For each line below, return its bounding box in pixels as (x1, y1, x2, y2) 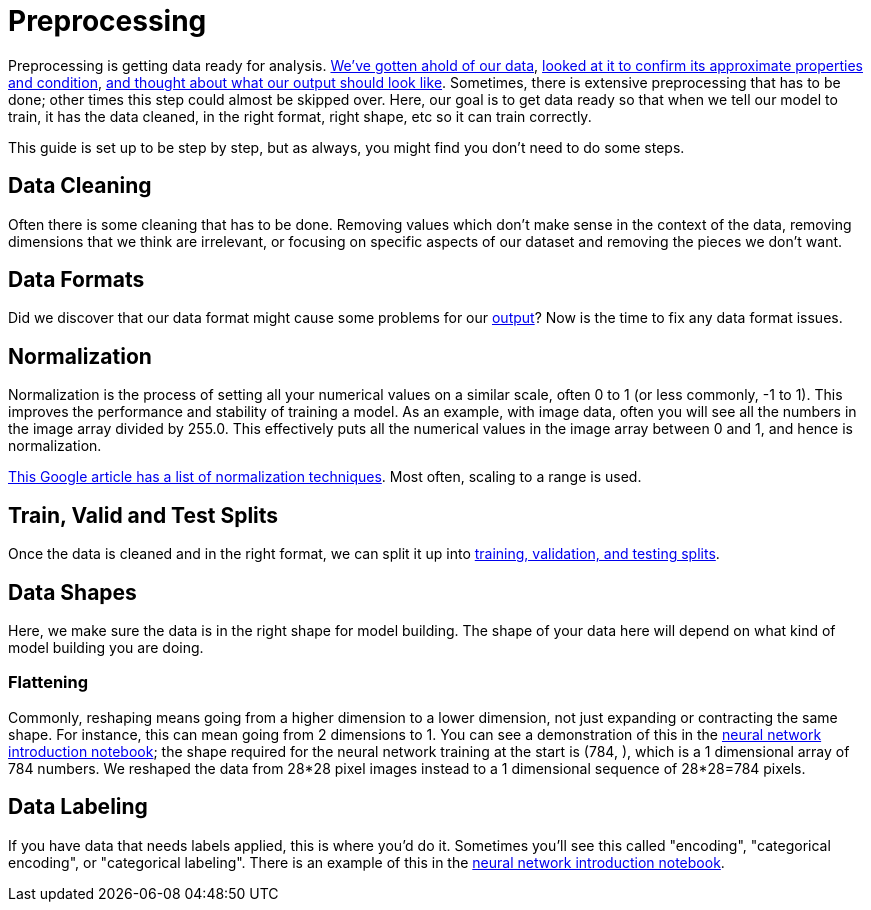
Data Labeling (8, 794, 148, 820)
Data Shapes (8, 579, 137, 605)
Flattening (8, 672, 89, 693)
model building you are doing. (8, 638, 204, 656)
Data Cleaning (8, 173, 152, 199)
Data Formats (8, 267, 145, 293)
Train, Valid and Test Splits (8, 502, 279, 528)
